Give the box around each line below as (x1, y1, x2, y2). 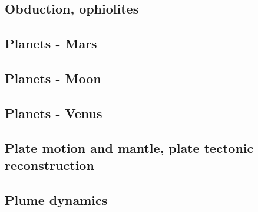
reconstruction (5, 155, 94, 174)
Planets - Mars (5, 34, 97, 53)
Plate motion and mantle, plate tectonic (5, 138, 254, 156)
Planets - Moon (5, 69, 101, 87)
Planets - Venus (5, 103, 102, 122)
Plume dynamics (5, 190, 108, 208)
